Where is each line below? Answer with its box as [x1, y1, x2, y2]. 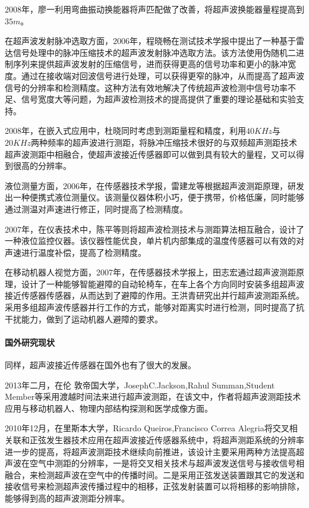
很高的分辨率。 [12, 159, 71, 172]
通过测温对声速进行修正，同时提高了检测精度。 [5, 202, 188, 215]
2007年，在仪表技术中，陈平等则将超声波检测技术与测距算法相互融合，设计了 [5, 222, 304, 235]
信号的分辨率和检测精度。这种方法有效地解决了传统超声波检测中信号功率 [5, 81, 288, 93]
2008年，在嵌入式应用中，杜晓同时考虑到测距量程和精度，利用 [5, 124, 246, 137]
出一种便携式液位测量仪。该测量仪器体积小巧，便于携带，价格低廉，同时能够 [5, 191, 304, 203]
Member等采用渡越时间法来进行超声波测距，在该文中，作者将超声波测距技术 [5, 390, 301, 403]
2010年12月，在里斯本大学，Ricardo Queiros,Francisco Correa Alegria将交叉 [5, 422, 289, 434]
